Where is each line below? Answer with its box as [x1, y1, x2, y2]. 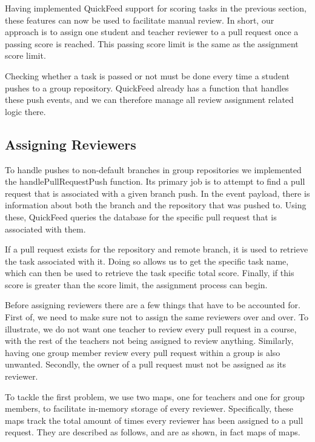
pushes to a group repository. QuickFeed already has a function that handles [5, 81, 289, 94]
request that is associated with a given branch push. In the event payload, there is [5, 186, 310, 199]
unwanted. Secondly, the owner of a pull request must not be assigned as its [5, 358, 287, 371]
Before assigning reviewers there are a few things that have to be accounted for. [5, 299, 300, 311]
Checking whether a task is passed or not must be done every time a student [5, 69, 290, 82]
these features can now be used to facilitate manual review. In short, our [5, 13, 274, 26]
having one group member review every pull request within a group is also [5, 346, 280, 358]
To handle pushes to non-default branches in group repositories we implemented [5, 163, 302, 176]
